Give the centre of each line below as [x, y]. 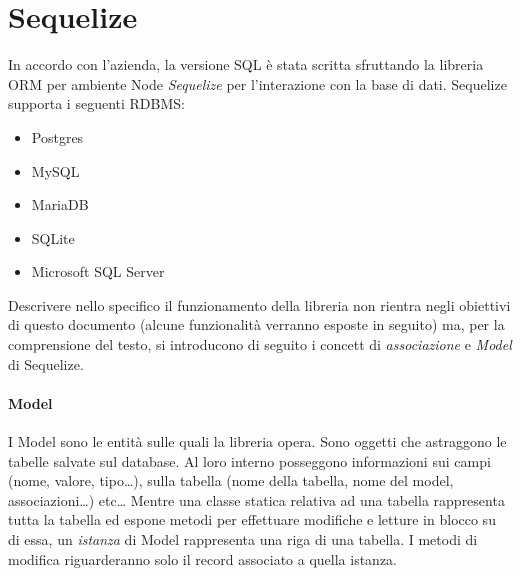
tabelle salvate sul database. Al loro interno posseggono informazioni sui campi [249, 460]
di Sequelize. [46, 363]
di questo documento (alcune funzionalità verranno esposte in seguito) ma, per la [256, 324]
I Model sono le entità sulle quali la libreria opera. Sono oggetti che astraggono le [257, 441]
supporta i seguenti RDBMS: [96, 103]
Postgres [57, 136]
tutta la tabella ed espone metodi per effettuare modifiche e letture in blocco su [252, 519]
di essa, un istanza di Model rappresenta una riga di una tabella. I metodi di [243, 539]
